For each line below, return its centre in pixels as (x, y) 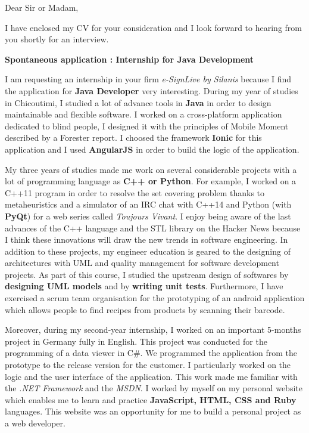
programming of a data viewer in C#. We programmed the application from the (151, 353)
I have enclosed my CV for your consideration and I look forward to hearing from (153, 27)
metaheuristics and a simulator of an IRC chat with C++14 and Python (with (148, 204)
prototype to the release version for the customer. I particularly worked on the (148, 365)
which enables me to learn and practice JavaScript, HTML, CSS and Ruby (151, 399)
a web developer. (35, 423)
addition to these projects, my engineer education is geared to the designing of (148, 251)
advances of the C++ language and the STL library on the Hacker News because (153, 228)
